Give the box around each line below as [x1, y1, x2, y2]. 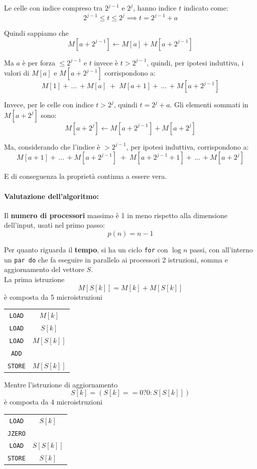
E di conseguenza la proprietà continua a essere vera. [4, 171, 167, 181]
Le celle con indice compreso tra [4, 3, 103, 13]
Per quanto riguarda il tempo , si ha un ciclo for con [4, 244, 168, 255]
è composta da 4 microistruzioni [4, 396, 102, 407]
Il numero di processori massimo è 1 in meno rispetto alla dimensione [4, 210, 227, 220]
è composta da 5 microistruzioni [4, 291, 102, 302]
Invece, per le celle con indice [4, 99, 94, 110]
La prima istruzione [4, 274, 65, 284]
